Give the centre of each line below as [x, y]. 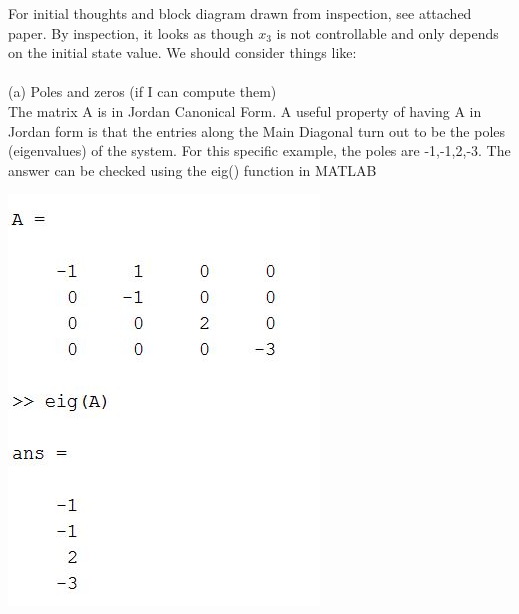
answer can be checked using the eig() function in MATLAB [192, 169]
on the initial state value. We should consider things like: [182, 52]
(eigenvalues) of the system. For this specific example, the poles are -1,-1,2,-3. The [259, 150]
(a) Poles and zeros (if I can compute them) [142, 91]
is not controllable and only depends [387, 32]
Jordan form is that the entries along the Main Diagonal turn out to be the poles [257, 130]
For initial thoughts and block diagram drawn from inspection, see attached [240, 13]
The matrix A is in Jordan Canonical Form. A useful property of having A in [245, 110]
